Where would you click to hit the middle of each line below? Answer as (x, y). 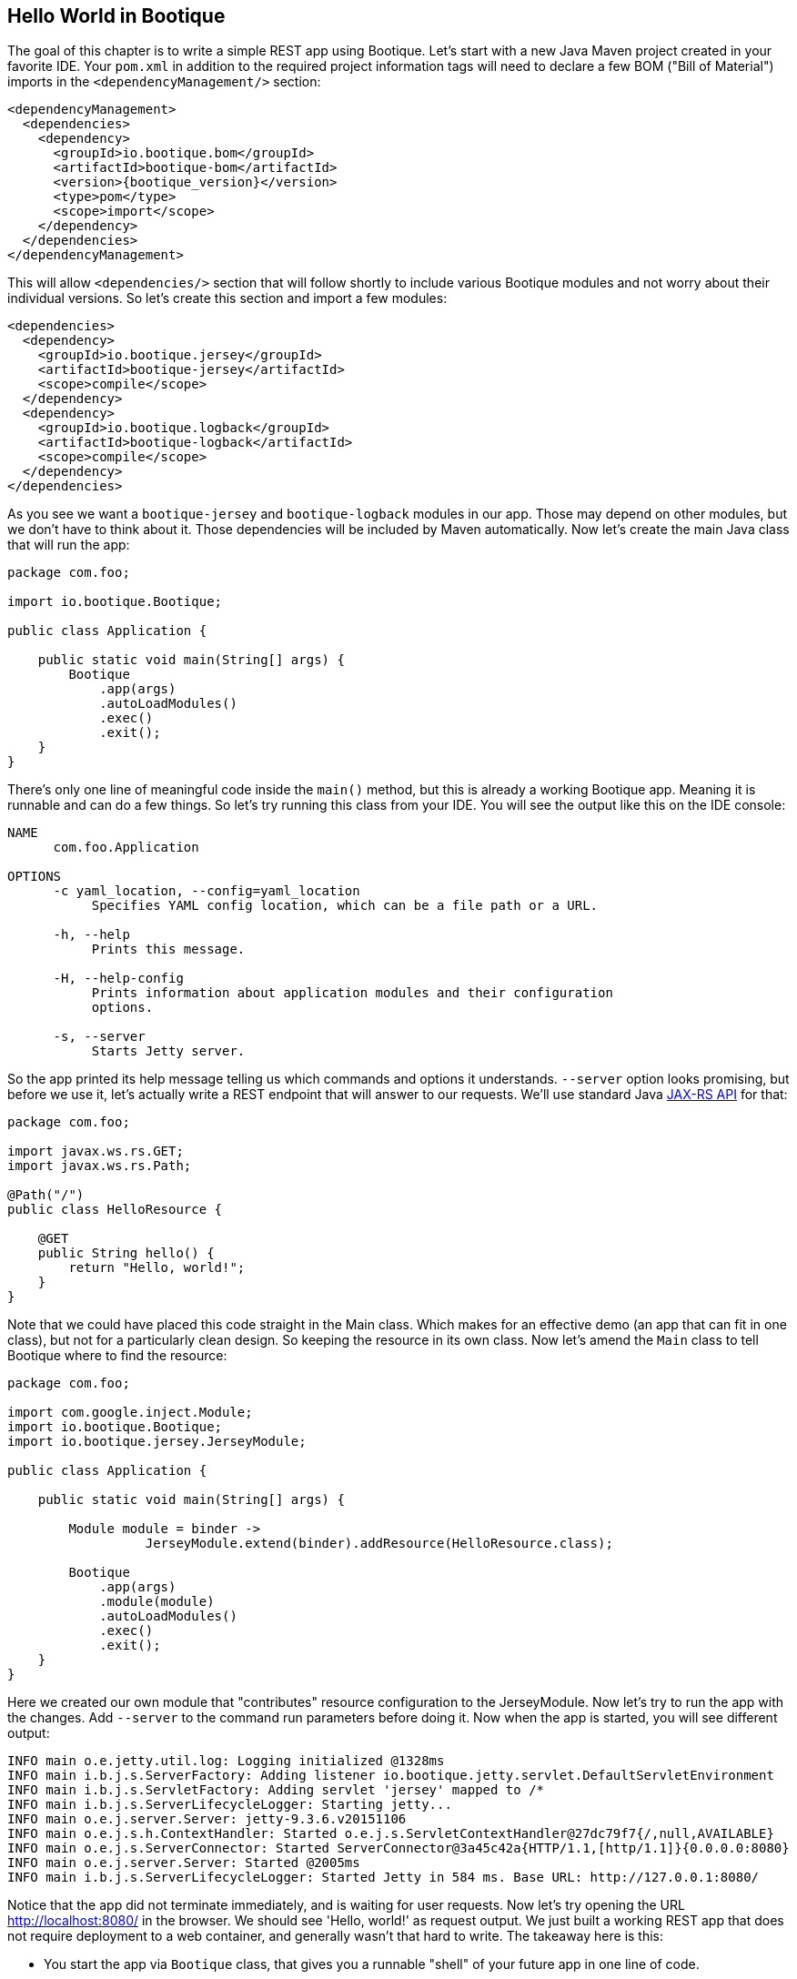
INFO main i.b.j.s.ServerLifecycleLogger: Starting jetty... (230, 1805)
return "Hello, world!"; (157, 1268)
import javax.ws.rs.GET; (96, 1151)
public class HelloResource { (115, 1210)
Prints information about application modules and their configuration (352, 993)
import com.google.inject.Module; (130, 1413)
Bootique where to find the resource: (117, 1356)
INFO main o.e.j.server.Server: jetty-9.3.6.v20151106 (207, 1819)
